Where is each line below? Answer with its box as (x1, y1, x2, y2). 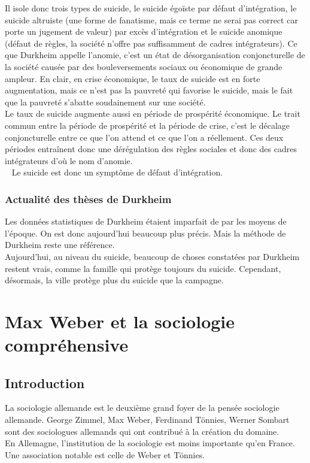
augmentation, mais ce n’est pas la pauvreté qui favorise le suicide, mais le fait (5, 84, 293, 96)
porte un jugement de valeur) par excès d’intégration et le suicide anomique (5, 25, 282, 38)
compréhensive (5, 332, 129, 357)
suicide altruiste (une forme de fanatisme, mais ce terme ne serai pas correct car (5, 13, 298, 26)
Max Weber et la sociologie (5, 308, 235, 333)
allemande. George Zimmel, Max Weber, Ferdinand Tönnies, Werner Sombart (5, 413, 290, 426)
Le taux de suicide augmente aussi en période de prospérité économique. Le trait (5, 107, 300, 120)
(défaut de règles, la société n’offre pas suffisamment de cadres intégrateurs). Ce (5, 37, 297, 49)
